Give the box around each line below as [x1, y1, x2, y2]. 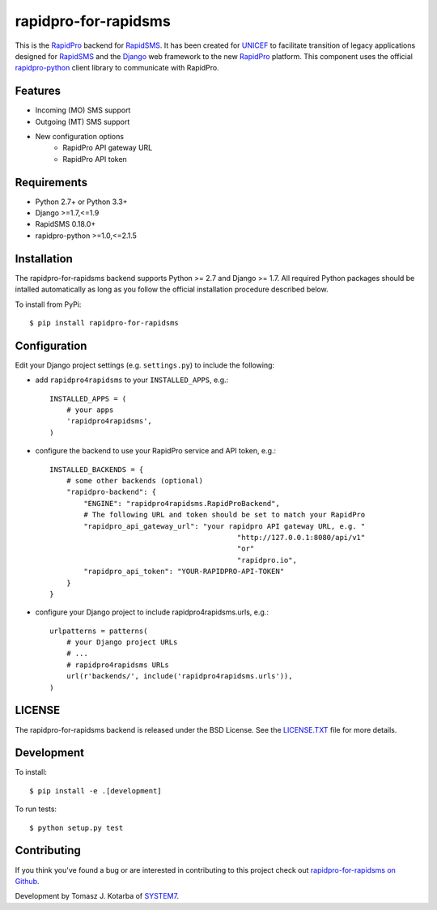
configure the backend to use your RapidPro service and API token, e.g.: [35, 446, 277, 456]
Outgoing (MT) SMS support [35, 117, 130, 126]
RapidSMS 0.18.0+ [35, 219, 96, 229]
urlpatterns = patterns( [49, 626, 148, 636]
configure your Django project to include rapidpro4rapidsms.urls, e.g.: [35, 607, 269, 617]
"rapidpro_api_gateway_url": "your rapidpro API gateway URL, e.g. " [83, 521, 366, 530]
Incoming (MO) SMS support [35, 105, 131, 115]
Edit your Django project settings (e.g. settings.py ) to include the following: [15, 360, 275, 370]
